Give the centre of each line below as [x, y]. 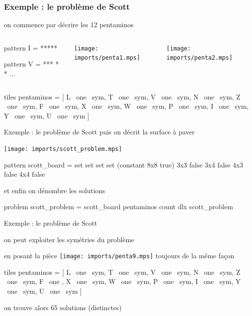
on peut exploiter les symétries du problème [69, 239]
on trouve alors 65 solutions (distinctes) [63, 307]
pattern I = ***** [31, 47]
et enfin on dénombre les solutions [55, 190]
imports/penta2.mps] [199, 58]
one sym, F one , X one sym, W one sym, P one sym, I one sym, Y [124, 281]
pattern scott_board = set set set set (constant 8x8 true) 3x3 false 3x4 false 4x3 [124, 164]
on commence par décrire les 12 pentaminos [69, 25]
